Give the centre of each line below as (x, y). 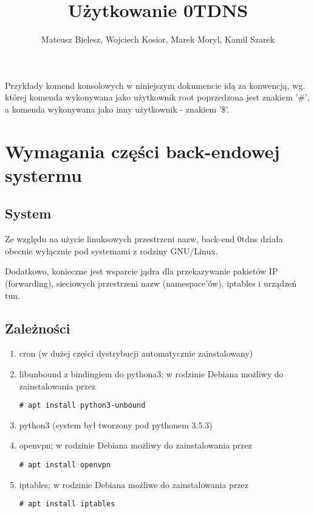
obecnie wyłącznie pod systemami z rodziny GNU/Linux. (111, 250)
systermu (43, 174)
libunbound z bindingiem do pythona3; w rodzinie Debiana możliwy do (151, 374)
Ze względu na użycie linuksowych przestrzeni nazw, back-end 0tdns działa (144, 239)
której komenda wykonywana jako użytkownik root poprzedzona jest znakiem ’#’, (157, 97)
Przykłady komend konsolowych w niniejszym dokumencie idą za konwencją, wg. (155, 85)
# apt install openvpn (65, 465)
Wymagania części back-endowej (142, 151)
